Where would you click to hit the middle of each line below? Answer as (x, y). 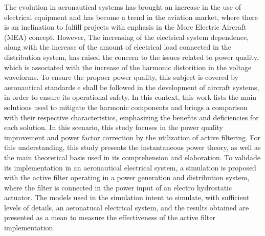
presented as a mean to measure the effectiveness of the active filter (110, 217)
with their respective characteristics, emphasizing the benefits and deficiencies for (131, 117)
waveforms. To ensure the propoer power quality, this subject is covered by (121, 77)
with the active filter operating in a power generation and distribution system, (127, 177)
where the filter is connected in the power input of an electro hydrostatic (118, 187)
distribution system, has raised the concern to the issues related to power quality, (131, 57)
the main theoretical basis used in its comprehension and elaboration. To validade (132, 157)
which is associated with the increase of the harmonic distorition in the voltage (128, 67)
